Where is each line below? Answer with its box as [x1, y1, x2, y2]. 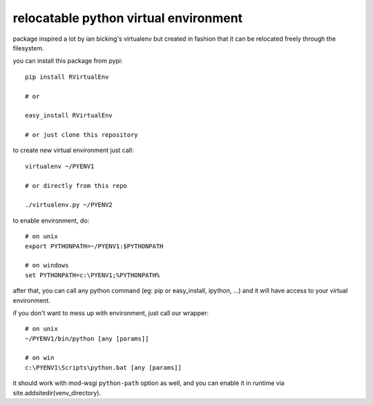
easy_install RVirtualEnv [25, 111, 113, 120]
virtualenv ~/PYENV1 [25, 162, 95, 170]
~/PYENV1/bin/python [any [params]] [25, 335, 149, 342]
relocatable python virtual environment [12, 10, 243, 26]
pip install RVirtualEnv [25, 73, 109, 81]
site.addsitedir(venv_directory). [12, 388, 102, 397]
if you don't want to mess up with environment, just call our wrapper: [12, 308, 209, 317]
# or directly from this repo [25, 182, 128, 189]
